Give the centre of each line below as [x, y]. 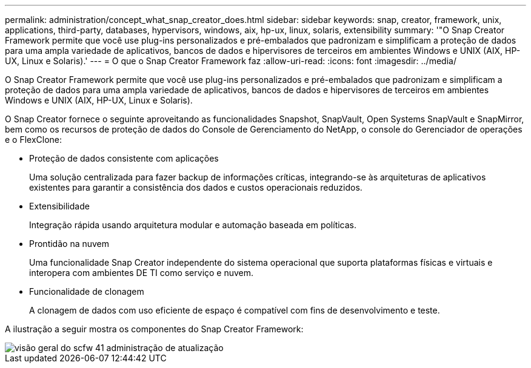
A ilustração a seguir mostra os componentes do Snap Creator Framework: [154, 329]
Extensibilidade [59, 206]
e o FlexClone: [34, 140]
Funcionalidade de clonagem [87, 291]
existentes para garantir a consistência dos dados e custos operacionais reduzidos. [196, 187]
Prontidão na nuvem [69, 244]
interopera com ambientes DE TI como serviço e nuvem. [142, 273]
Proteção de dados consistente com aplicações [124, 158]
